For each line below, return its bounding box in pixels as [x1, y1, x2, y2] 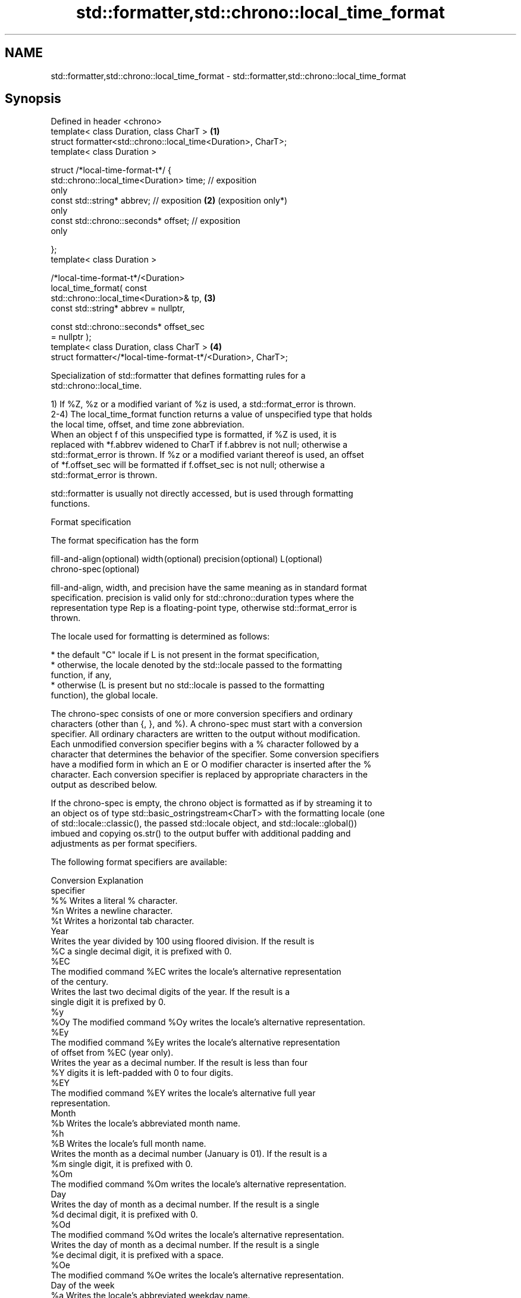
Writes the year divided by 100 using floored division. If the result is [51, 936, 315, 947]
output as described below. [51, 779, 158, 790]
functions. [51, 498, 90, 509]
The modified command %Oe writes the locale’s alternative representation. [51, 1270, 344, 1281]
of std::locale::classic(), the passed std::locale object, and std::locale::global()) [51, 818, 357, 829]
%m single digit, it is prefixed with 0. [51, 1159, 193, 1169]
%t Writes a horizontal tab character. [51, 916, 194, 926]
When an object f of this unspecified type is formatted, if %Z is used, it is [51, 429, 337, 440]
